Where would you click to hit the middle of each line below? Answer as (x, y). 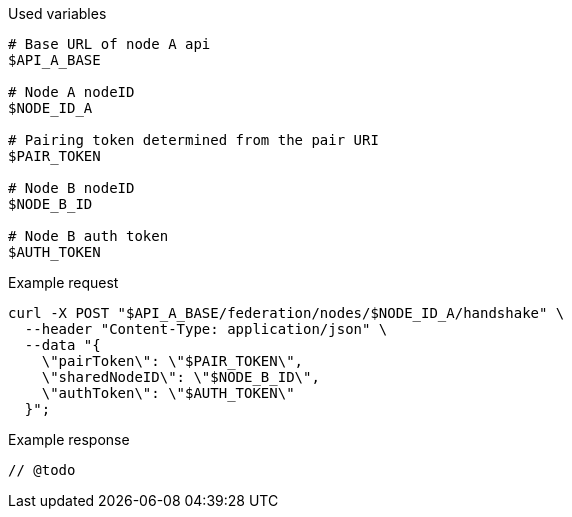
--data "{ (62, 345)
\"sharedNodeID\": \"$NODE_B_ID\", (180, 377)
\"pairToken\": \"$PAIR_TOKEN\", (172, 361)
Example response (69, 439)
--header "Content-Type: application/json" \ (206, 329)
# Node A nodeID (71, 92)
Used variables (57, 13)
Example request (63, 282)
